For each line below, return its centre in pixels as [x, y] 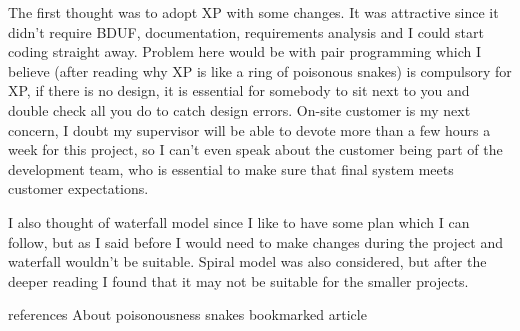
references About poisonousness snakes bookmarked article [187, 314]
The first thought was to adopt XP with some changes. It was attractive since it [253, 12]
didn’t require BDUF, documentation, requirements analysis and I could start [246, 31]
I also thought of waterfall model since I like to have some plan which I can [239, 221]
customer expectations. [78, 188]
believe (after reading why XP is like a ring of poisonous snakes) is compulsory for [260, 70]
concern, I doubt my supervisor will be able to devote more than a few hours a [249, 129]
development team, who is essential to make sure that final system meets [231, 168]
